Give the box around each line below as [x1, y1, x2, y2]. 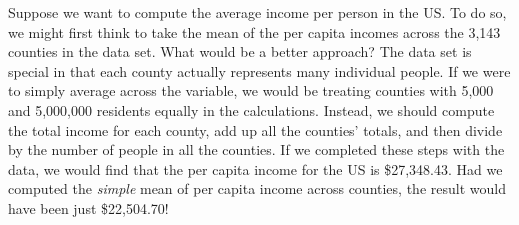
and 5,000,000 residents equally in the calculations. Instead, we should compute [8, 99, 495, 120]
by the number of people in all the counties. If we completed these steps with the [8, 139, 505, 160]
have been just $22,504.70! [8, 197, 169, 218]
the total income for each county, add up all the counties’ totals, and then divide [8, 119, 503, 140]
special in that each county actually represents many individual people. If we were [8, 60, 511, 81]
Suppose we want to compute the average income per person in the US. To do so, [8, 2, 507, 22]
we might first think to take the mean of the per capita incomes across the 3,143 [8, 21, 501, 42]
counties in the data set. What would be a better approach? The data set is [8, 41, 472, 62]
